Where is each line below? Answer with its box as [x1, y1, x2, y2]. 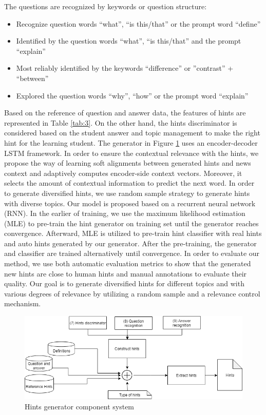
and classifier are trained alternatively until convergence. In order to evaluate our [4, 248, 260, 259]
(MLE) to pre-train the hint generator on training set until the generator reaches [4, 218, 259, 228]
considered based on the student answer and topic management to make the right [4, 127, 260, 138]
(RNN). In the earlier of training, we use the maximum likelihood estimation [4, 208, 245, 219]
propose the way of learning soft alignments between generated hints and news [4, 157, 251, 168]
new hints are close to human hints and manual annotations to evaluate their [4, 268, 247, 279]
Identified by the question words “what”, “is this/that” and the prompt [16, 35, 241, 46]
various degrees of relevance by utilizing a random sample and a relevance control [4, 288, 260, 299]
